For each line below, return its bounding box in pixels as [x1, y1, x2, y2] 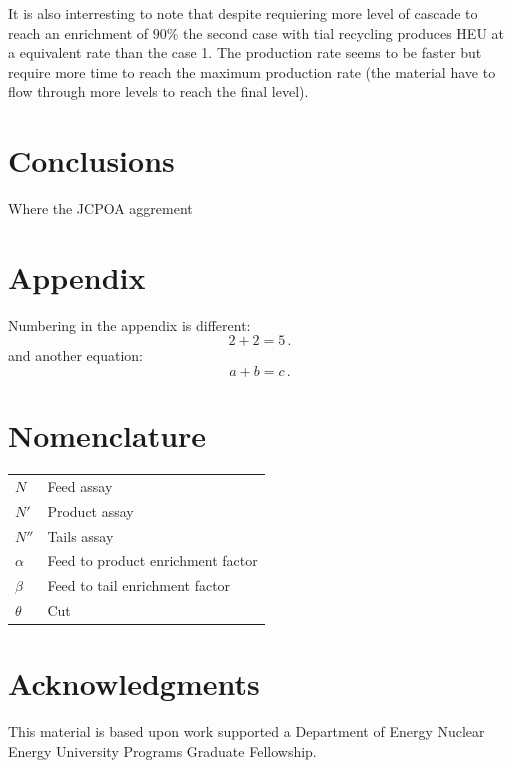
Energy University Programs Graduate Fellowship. [8, 740, 317, 761]
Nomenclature [8, 415, 207, 456]
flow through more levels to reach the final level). [8, 81, 309, 102]
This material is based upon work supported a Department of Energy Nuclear [8, 721, 485, 742]
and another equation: [8, 345, 144, 366]
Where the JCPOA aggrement [8, 198, 193, 219]
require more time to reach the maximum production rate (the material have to [8, 61, 496, 82]
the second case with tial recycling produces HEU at [183, 22, 504, 43]
